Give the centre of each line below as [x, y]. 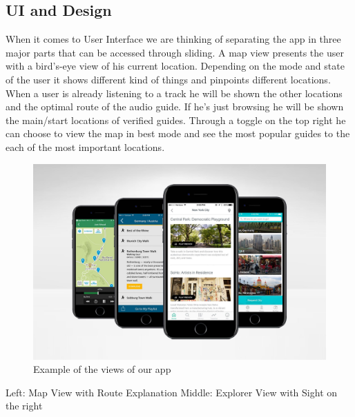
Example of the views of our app [102, 369]
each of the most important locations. [85, 146]
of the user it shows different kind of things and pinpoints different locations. [168, 79]
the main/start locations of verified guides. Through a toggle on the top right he [176, 120]
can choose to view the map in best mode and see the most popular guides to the [178, 133]
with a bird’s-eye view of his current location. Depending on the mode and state [175, 66]
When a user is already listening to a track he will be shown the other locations [174, 93]
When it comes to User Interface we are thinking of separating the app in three [173, 39]
